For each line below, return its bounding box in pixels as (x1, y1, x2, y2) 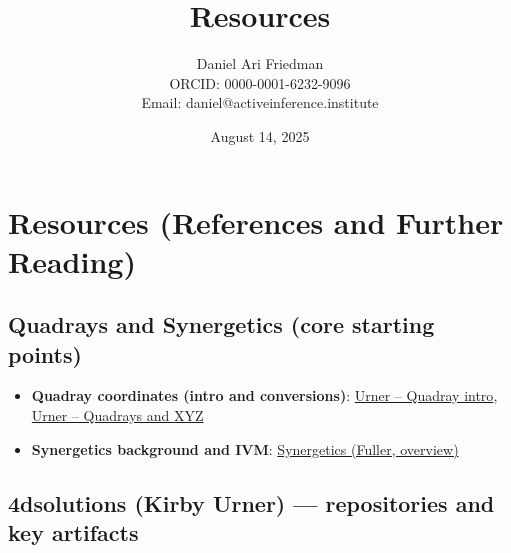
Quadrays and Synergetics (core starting (8, 309, 435, 340)
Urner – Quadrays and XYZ (31, 405, 204, 426)
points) (8, 338, 82, 369)
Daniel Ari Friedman (196, 53, 324, 74)
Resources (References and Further (8, 201, 504, 242)
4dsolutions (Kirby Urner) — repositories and (8, 487, 495, 518)
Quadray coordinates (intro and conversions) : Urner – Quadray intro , (31, 385, 498, 406)
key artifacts (8, 517, 139, 548)
